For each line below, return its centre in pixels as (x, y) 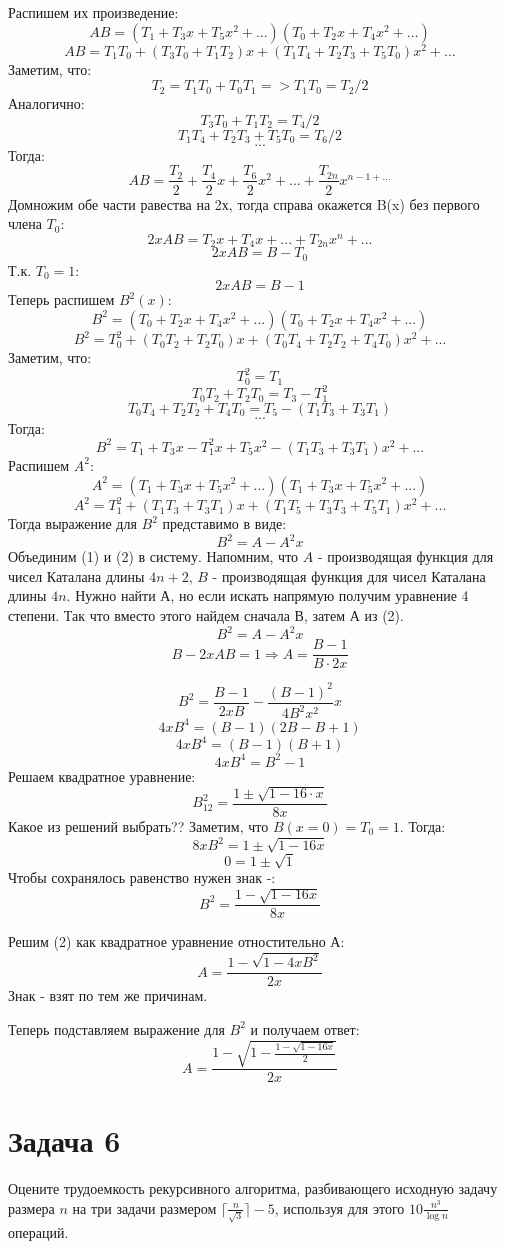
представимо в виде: (224, 523)
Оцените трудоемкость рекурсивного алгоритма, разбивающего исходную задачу (253, 1188)
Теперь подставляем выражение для (116, 1028)
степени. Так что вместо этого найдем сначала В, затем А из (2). (206, 614)
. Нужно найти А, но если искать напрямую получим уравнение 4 (267, 595)
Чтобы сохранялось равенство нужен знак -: (142, 876)
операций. (38, 1231)
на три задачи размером (144, 1207)
